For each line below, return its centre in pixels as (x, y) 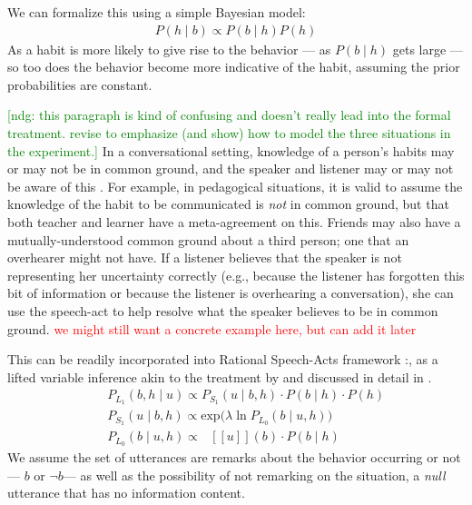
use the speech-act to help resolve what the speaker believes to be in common (223, 310)
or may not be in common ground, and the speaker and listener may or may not (231, 168)
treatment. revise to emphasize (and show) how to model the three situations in (229, 133)
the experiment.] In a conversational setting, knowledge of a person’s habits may (231, 150)
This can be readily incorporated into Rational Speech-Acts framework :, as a (223, 359)
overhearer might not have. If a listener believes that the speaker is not (205, 257)
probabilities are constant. (80, 84)
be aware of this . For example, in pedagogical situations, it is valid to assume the (235, 186)
